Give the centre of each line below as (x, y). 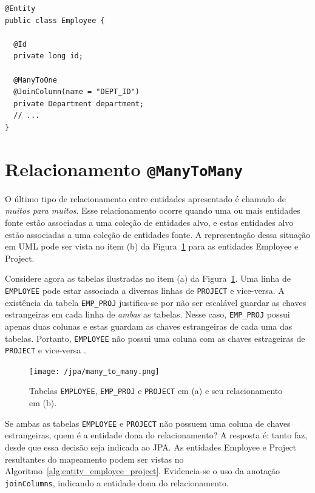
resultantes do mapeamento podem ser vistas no (94, 459)
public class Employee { (55, 20)
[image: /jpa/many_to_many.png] (94, 371)
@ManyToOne (35, 80)
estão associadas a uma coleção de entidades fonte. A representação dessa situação (158, 234)
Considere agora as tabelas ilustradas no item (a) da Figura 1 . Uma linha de (148, 278)
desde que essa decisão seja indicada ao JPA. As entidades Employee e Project (151, 447)
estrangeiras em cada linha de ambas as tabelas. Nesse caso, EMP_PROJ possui (147, 314)
